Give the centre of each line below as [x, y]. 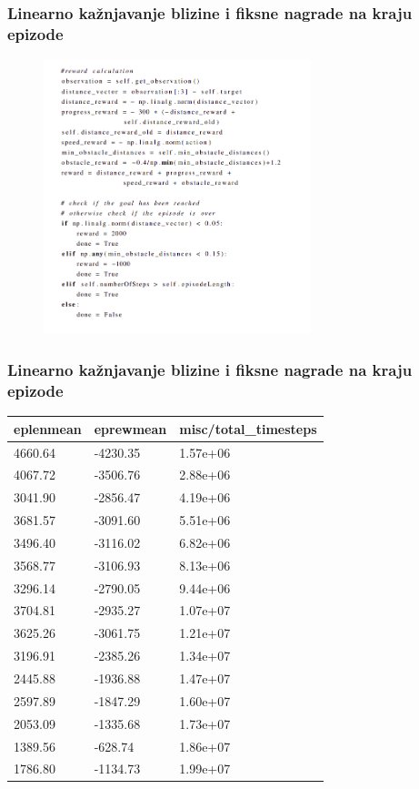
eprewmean [130, 428]
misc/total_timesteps [248, 428]
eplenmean [48, 428]
